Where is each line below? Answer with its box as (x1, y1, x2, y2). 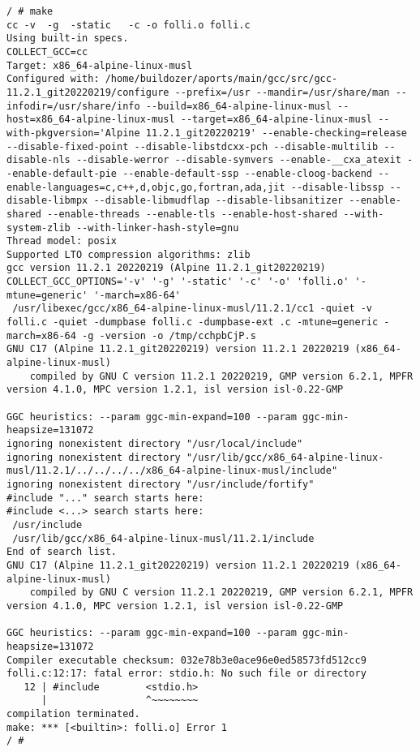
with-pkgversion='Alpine (6, 127, 140, 139)
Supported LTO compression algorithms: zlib (6, 248, 251, 260)
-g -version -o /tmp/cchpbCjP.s (82, 329, 256, 342)
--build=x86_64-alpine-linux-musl (145, 100, 332, 112)
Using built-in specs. (6, 32, 129, 45)
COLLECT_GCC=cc (6, 45, 88, 58)
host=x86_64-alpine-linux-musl (6, 114, 175, 126)
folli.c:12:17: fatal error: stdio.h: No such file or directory (6, 668, 366, 680)
